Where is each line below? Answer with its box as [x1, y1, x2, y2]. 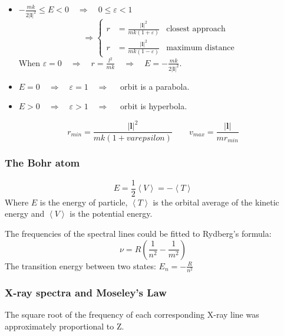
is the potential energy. [70, 207, 153, 220]
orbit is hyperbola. [120, 100, 187, 112]
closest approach [166, 25, 226, 34]
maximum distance [166, 44, 235, 53]
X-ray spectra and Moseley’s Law [5, 285, 167, 299]
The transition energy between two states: [5, 259, 156, 272]
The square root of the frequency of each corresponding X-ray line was [5, 308, 259, 320]
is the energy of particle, [39, 195, 128, 208]
